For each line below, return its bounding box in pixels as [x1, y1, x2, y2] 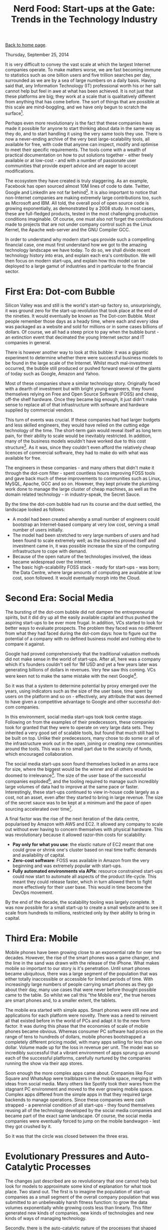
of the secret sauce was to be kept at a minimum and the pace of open [5, 800, 151, 805]
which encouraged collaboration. [5, 751, 74, 757]
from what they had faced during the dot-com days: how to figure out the [5, 630, 157, 636]
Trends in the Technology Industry [11, 14, 158, 25]
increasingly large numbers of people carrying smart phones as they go [5, 981, 153, 987]
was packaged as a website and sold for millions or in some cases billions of [5, 324, 163, 330]
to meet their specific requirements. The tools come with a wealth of [5, 147, 146, 153]
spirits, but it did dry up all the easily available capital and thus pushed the [5, 614, 158, 620]
